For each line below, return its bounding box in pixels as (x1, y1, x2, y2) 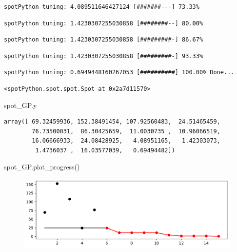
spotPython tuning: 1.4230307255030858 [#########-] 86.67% (4, 36, 203, 43)
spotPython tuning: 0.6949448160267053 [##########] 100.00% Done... (4, 69, 235, 76)
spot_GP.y (4, 100, 37, 110)
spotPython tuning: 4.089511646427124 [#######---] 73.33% (4, 3, 199, 10)
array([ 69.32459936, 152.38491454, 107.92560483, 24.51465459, (4, 118, 220, 126)
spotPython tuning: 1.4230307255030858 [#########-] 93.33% (4, 52, 203, 60)
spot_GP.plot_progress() (4, 161, 80, 171)
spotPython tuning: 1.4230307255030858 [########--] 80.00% (4, 20, 203, 27)
